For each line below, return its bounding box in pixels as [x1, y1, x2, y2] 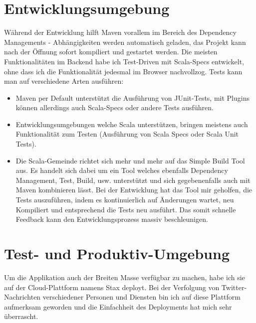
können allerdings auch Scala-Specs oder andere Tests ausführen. [15, 102, 214, 113]
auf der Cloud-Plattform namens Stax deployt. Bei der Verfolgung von [4, 282, 220, 292]
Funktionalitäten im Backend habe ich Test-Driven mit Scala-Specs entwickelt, [4, 56, 245, 66]
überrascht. [4, 311, 38, 322]
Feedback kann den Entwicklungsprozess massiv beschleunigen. [15, 214, 208, 224]
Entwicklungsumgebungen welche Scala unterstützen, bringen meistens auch [15, 119, 248, 129]
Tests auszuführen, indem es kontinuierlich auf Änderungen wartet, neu [15, 194, 234, 205]
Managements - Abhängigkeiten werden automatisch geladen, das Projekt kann [4, 36, 246, 47]
